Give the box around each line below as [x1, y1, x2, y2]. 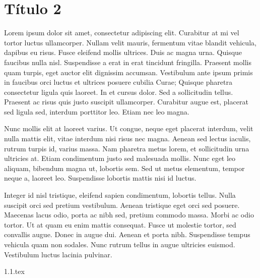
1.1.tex [4, 266, 25, 276]
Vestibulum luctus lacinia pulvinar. [4, 249, 112, 259]
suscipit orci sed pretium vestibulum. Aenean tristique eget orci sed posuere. [4, 199, 240, 210]
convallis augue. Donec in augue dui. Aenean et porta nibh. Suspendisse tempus [4, 229, 250, 240]
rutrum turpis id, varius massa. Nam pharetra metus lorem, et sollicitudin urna [4, 143, 249, 153]
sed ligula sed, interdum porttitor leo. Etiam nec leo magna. [4, 106, 189, 117]
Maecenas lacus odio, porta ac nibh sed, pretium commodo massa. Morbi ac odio [4, 209, 254, 220]
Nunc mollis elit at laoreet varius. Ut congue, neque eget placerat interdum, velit [4, 123, 253, 134]
